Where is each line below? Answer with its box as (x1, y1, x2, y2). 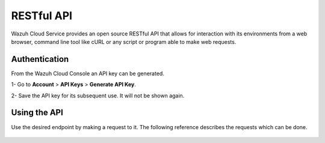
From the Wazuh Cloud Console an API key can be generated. (11, 70, 165, 77)
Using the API (11, 108, 63, 118)
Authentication (11, 54, 69, 64)
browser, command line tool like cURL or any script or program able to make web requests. (11, 38, 237, 45)
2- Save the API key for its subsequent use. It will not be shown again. (11, 92, 185, 99)
